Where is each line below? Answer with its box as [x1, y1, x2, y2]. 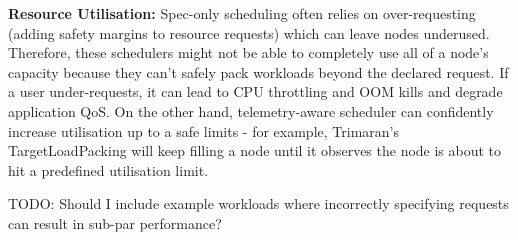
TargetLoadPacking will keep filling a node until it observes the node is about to [8, 140, 502, 161]
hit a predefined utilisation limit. [8, 159, 209, 180]
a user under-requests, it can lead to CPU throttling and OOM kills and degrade [8, 81, 503, 102]
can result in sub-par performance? [8, 212, 222, 233]
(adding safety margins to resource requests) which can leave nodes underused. [8, 22, 490, 43]
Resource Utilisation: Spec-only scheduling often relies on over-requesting [8, 3, 476, 23]
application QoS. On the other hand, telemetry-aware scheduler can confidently [8, 100, 494, 121]
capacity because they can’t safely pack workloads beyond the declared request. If [8, 61, 509, 82]
